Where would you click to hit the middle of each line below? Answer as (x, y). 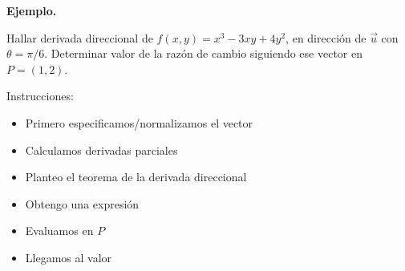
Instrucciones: (40, 96)
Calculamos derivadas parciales (101, 150)
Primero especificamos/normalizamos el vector (139, 122)
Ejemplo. (32, 10)
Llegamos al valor (69, 257)
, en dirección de (326, 37)
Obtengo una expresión (82, 203)
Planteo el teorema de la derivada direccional (136, 177)
